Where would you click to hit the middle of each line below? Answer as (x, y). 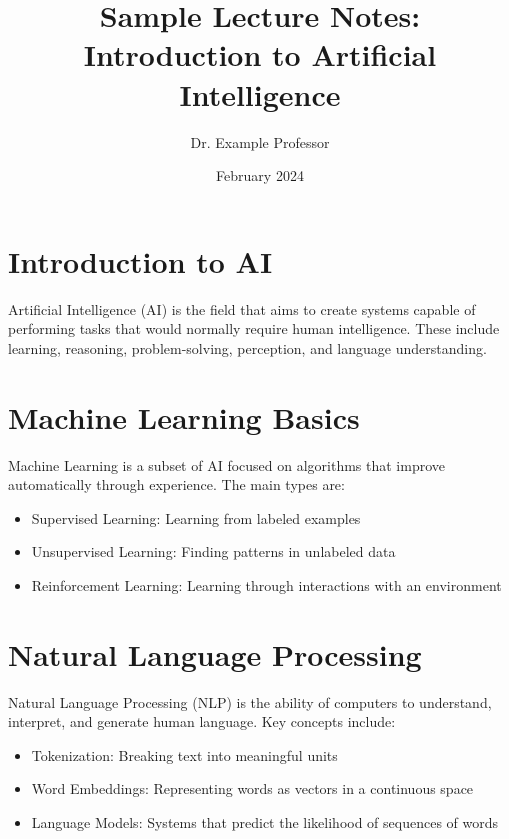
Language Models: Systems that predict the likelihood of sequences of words (265, 822)
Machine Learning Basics (184, 416)
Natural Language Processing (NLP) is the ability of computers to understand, (250, 701)
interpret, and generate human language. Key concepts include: (202, 721)
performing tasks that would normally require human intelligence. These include (254, 328)
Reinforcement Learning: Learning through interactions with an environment (266, 584)
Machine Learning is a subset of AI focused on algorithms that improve (227, 464)
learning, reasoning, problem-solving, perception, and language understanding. (247, 347)
